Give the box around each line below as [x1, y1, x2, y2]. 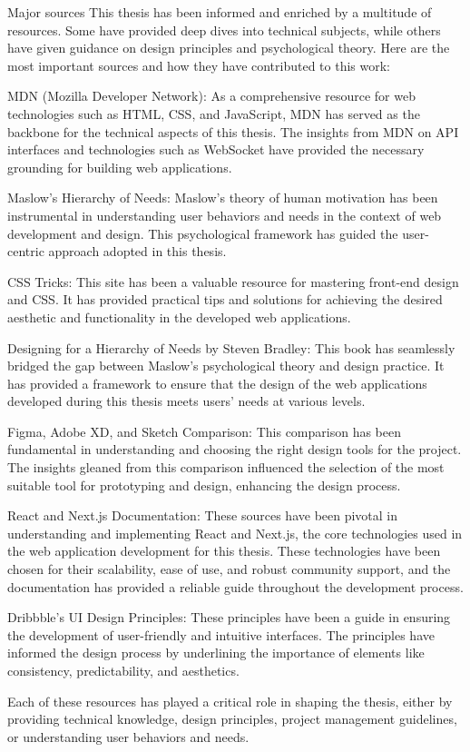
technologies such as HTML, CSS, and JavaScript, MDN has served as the [7, 104, 420, 123]
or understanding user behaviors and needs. [7, 727, 250, 746]
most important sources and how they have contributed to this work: [7, 55, 391, 74]
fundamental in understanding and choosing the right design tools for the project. [7, 440, 462, 459]
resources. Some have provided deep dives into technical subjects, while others [7, 20, 441, 39]
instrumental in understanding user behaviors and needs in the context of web [7, 205, 442, 224]
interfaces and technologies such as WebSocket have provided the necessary [7, 140, 425, 159]
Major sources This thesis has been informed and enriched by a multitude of [7, 3, 432, 21]
